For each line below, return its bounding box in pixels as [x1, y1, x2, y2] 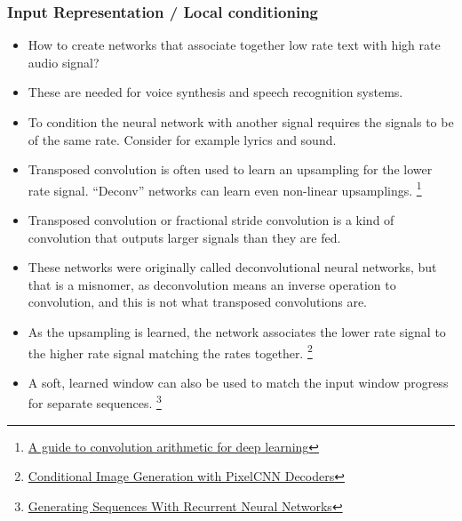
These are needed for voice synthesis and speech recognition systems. [28, 83, 403, 101]
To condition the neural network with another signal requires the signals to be [28, 113, 454, 131]
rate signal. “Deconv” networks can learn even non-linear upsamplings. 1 [28, 178, 422, 199]
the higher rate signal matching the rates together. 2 [28, 341, 313, 362]
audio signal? [28, 52, 100, 71]
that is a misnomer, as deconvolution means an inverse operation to [28, 275, 396, 293]
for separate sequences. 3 [28, 391, 162, 413]
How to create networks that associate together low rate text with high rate [28, 36, 441, 54]
